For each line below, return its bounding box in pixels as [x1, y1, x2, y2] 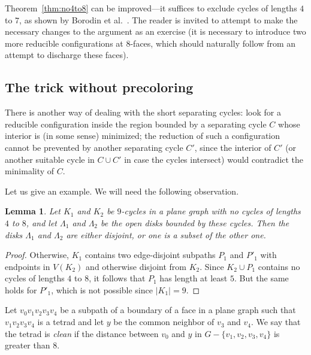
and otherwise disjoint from [86, 260, 186, 272]
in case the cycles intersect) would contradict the [124, 153, 304, 165]
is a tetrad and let [37, 315, 104, 328]
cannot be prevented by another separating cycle [5, 141, 183, 153]
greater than [5, 339, 50, 351]
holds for [5, 283, 37, 296]
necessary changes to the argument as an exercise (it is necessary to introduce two [5, 25, 306, 38]
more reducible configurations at [5, 37, 123, 49]
